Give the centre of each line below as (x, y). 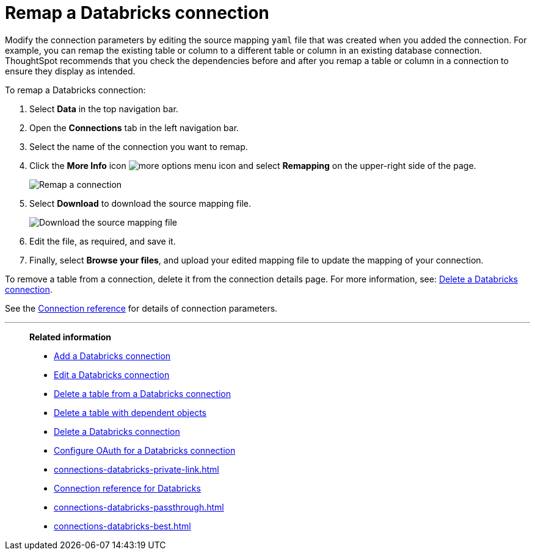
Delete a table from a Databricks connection (142, 393)
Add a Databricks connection (112, 356)
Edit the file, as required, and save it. (103, 241)
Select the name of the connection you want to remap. (139, 146)
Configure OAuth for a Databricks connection (145, 450)
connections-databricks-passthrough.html (139, 507)
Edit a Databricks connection (112, 374)
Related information (71, 337)
